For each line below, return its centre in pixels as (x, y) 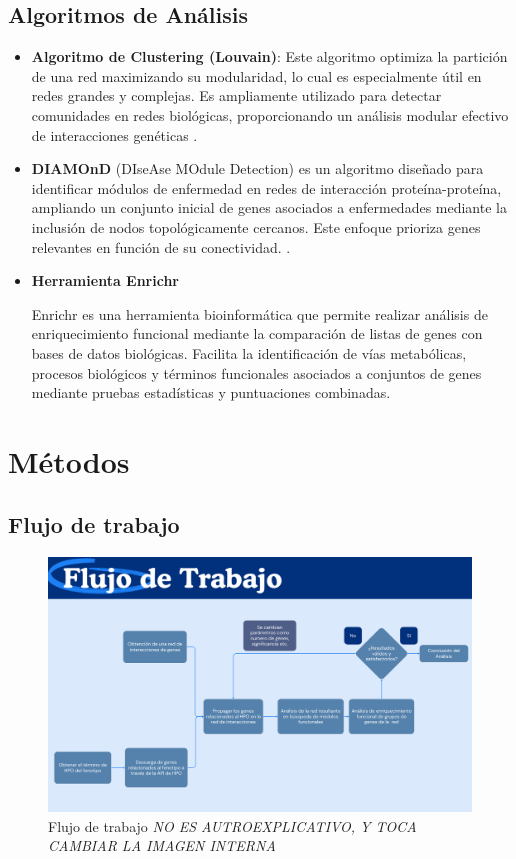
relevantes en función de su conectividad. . (161, 246)
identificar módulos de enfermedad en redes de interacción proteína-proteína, (266, 187)
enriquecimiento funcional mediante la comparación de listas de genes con (257, 333)
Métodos (69, 460)
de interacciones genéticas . (114, 134)
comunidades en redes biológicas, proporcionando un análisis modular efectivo (270, 114)
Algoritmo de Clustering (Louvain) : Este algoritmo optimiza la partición (269, 56)
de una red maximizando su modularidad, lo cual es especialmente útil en (256, 75)
